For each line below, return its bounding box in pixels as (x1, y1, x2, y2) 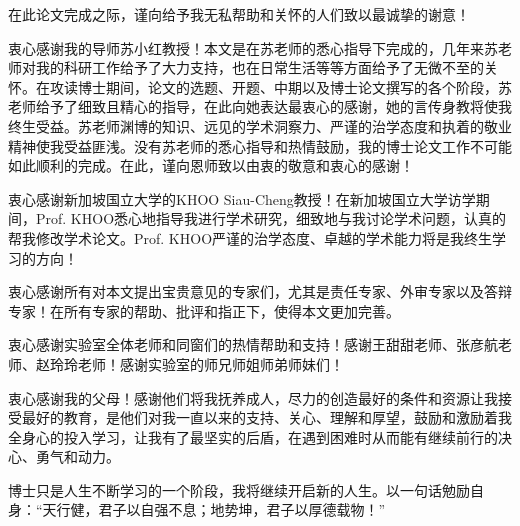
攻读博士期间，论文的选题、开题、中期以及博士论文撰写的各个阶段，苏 (49, 76, 512, 97)
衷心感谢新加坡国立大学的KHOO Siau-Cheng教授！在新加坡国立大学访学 (8, 188, 476, 209)
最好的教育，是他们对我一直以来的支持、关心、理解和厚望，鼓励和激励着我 (21, 407, 512, 428)
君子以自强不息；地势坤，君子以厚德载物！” (98, 499, 386, 520)
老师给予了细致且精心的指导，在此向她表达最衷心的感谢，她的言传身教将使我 (8, 96, 512, 117)
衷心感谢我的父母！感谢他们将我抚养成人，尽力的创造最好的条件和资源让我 (8, 387, 498, 408)
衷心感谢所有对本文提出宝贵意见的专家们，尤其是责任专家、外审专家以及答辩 (8, 281, 512, 302)
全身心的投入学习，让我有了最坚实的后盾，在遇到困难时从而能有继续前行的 (8, 426, 498, 447)
